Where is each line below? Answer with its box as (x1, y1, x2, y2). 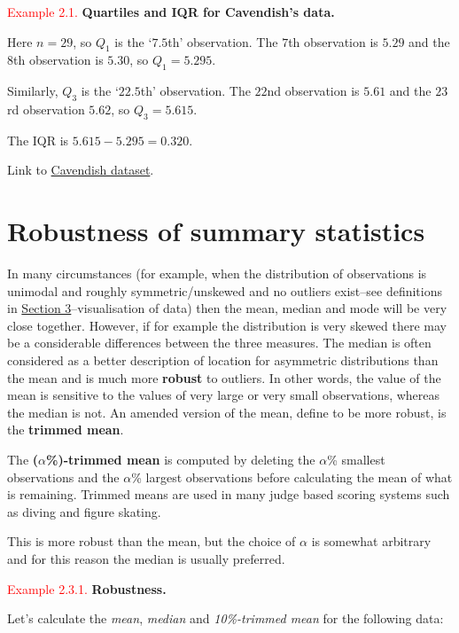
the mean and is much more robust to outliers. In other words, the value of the (7, 368, 441, 387)
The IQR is (7, 130, 69, 149)
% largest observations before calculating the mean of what (131, 467, 453, 486)
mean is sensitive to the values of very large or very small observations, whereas (7, 386, 440, 404)
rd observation (7, 99, 85, 118)
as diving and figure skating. (7, 502, 161, 520)
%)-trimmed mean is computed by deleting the (46, 450, 315, 469)
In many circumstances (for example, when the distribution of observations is (7, 264, 427, 283)
